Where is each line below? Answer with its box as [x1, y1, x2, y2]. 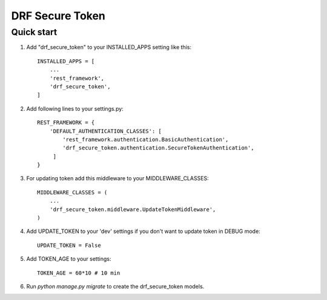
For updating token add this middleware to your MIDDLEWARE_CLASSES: [26, 175, 209, 182]
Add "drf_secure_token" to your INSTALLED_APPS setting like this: [26, 44, 192, 51]
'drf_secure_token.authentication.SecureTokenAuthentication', [62, 145, 254, 151]
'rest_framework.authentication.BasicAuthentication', [62, 136, 229, 143]
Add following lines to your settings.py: [26, 105, 124, 112]
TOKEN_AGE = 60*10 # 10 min [37, 269, 121, 276]
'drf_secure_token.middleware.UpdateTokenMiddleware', [49, 206, 216, 213]
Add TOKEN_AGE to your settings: [26, 255, 111, 262]
